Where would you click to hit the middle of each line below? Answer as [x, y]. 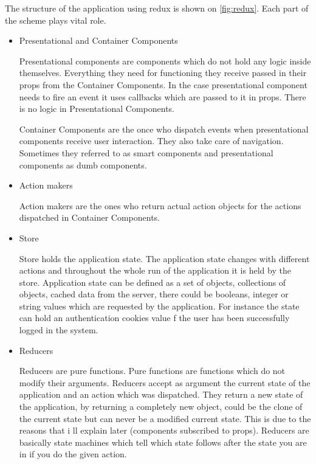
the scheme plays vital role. [56, 20]
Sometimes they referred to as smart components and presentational [146, 152]
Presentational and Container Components [98, 40]
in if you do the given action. [73, 454]
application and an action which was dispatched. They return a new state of [161, 394]
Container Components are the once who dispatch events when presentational [164, 129]
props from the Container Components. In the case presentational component [163, 84]
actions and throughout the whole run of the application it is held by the [155, 270]
